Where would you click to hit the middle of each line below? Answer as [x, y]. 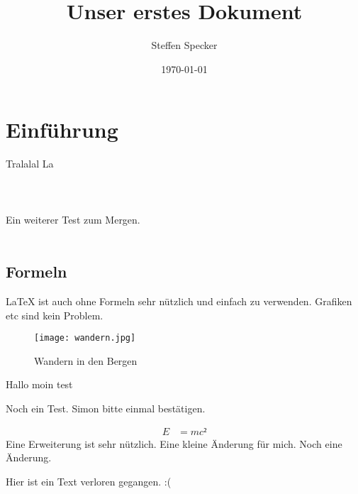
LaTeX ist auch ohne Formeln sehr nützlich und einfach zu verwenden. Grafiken [179, 301]
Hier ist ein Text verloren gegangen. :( [89, 481]
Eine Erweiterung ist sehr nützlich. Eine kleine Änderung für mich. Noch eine [174, 443]
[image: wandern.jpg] [85, 338]
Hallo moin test [39, 384]
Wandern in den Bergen [86, 360]
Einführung [62, 130]
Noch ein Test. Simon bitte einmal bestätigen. [106, 408]
